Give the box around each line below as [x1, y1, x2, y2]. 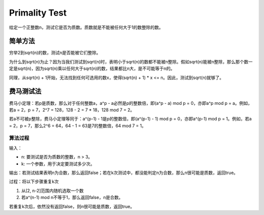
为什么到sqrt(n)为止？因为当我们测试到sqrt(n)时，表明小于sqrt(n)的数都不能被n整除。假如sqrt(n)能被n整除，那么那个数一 [9, 59, 253, 64]
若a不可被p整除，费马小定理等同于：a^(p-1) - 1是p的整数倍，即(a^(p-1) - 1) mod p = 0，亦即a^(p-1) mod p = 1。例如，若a [9, 116, 252, 122]
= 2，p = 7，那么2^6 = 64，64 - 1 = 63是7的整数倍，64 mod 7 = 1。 [9, 122, 146, 129]
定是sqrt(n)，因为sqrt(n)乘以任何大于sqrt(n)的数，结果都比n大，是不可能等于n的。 [9, 66, 176, 72]
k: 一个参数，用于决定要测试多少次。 [21, 161, 95, 167]
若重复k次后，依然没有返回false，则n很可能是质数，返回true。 [9, 203, 135, 209]
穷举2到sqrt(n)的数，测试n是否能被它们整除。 [9, 50, 101, 56]
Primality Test [9, 7, 67, 18]
